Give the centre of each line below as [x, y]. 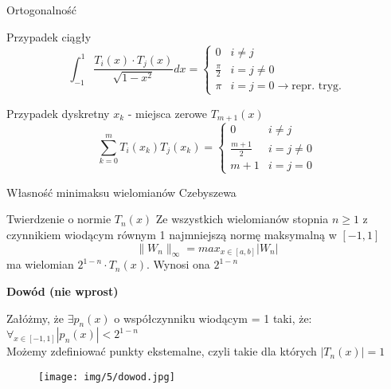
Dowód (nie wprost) [63, 291]
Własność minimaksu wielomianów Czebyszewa [121, 192]
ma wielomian [40, 264]
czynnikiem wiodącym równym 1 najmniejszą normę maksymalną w [172, 235]
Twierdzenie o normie [59, 219]
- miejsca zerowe [167, 113]
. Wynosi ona [178, 264]
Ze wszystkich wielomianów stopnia [242, 219]
